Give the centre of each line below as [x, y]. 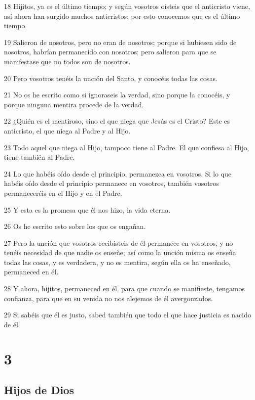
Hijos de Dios [39, 390]
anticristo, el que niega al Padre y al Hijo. [67, 130]
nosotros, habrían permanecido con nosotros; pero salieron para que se [110, 52]
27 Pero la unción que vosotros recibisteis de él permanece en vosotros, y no [119, 243]
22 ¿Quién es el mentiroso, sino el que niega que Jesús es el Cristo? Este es [117, 121]
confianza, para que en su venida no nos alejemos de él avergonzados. [109, 298]
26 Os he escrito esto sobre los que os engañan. [75, 226]
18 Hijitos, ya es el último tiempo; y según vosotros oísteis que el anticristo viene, [127, 6]
